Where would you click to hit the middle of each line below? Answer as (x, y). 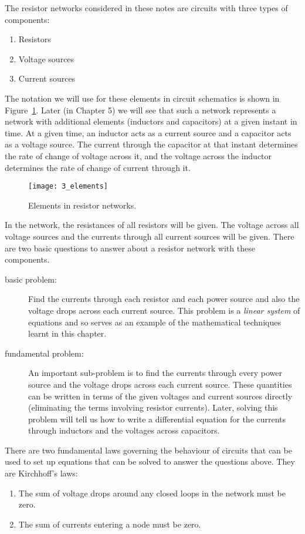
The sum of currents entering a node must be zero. (110, 524)
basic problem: (31, 279)
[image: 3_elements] (68, 187)
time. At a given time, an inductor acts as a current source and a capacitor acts (148, 132)
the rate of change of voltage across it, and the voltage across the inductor (138, 155)
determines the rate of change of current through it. (98, 167)
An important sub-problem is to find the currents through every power (155, 373)
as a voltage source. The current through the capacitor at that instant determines (151, 144)
